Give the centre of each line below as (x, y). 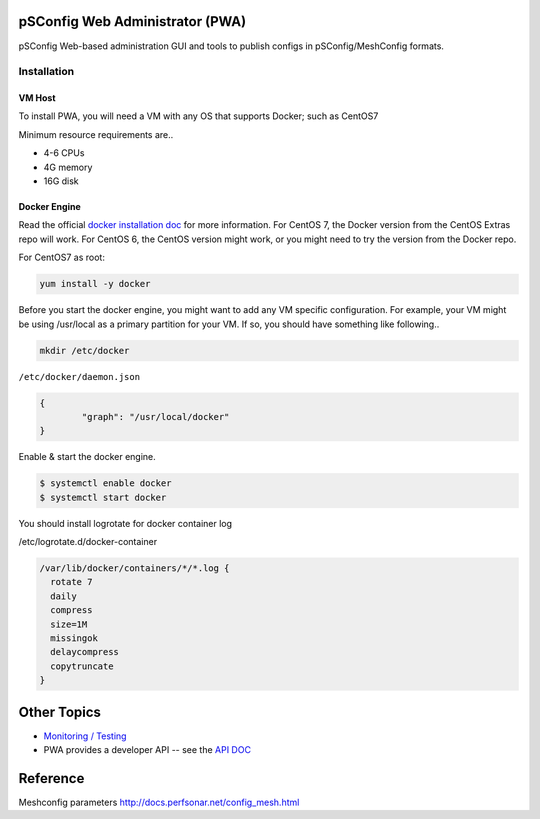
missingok (74, 638)
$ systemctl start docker (103, 497)
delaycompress (85, 652)
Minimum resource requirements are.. (96, 134)
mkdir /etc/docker (84, 350)
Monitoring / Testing (85, 736)
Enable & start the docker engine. (87, 457)
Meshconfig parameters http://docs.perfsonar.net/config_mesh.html (159, 802)
